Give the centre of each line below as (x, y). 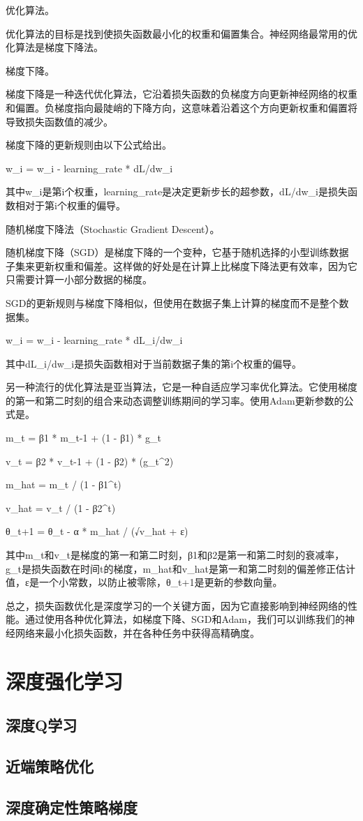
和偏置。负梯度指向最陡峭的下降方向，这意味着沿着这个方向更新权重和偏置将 (181, 107)
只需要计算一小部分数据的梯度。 (79, 279)
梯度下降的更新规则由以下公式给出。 (89, 145)
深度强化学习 (65, 680)
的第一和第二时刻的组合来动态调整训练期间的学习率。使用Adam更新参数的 (175, 400)
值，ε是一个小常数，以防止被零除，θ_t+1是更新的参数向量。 (144, 582)
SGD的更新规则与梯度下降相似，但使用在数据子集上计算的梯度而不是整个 (172, 302)
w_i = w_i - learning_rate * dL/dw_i (89, 168)
